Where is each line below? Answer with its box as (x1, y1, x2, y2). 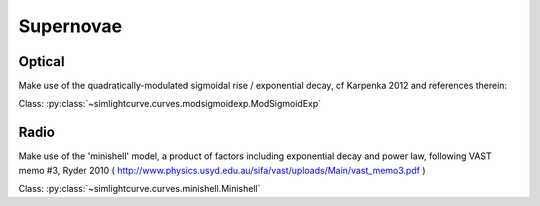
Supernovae (18, 15, 123, 37)
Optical (18, 53, 65, 70)
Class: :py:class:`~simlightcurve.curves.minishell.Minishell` (18, 183, 261, 195)
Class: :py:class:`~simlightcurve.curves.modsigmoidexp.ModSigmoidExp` (18, 98, 322, 110)
